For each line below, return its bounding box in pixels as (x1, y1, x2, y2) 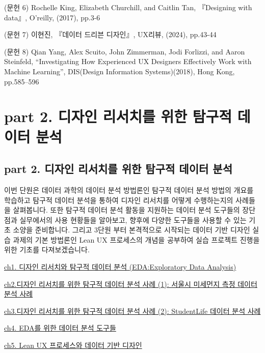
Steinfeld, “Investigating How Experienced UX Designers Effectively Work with (4, 56, 252, 67)
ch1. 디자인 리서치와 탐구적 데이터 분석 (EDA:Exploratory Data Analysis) (4, 261, 236, 272)
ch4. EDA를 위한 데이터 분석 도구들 (4, 322, 116, 333)
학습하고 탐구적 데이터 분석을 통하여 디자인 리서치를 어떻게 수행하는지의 (4, 194, 233, 205)
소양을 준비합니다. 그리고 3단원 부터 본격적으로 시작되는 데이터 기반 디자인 (13, 224, 250, 235)
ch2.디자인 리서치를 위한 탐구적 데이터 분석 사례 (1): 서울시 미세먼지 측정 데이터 (4, 278, 257, 289)
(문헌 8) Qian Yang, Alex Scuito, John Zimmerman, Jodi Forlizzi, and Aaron (4, 46, 245, 56)
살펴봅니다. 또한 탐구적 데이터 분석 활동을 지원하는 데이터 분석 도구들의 (13, 204, 240, 215)
